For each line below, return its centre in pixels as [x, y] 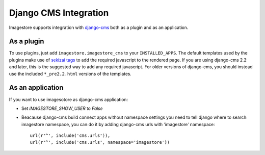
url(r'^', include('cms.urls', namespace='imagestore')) [100, 142]
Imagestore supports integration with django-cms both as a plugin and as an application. [99, 27]
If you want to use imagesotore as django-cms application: [68, 99]
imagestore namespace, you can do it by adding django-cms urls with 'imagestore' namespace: [118, 124]
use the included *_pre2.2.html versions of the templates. [70, 74]
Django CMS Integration [59, 13]
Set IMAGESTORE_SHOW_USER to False [62, 108]
